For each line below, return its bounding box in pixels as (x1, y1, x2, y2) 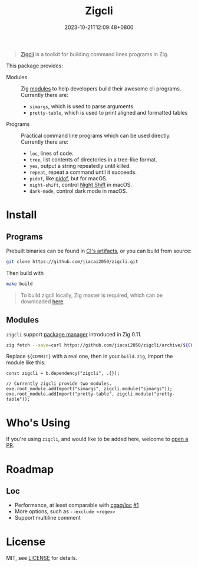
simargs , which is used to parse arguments (29, 102, 134, 110)
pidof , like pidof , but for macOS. (29, 174, 108, 182)
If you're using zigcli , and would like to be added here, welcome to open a (6, 436, 189, 443)
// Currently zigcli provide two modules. (6, 381, 112, 387)
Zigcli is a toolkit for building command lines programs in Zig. (20, 50, 169, 57)
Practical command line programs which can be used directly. (21, 132, 171, 139)
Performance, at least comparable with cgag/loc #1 (14, 501, 139, 509)
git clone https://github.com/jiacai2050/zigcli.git (6, 258, 138, 264)
